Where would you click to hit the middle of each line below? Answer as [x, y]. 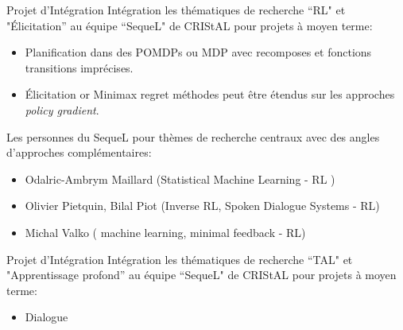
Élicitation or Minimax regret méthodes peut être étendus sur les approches [210, 94]
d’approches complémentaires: [79, 152]
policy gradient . [62, 109]
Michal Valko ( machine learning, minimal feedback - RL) [165, 232]
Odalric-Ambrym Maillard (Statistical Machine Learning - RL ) [180, 179]
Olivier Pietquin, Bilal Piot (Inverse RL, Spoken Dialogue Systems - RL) [202, 206]
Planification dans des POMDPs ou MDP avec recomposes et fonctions [198, 52]
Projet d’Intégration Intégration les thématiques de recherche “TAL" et [180, 259]
